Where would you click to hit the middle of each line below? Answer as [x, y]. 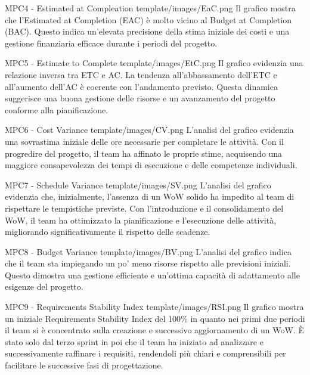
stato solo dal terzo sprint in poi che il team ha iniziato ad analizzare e [134, 341]
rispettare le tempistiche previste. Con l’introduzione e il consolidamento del [144, 208]
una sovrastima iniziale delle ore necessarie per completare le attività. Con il [144, 141]
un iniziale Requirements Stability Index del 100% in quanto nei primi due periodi [155, 318]
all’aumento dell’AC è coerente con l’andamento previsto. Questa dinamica [141, 86]
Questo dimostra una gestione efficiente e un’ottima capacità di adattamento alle [152, 275]
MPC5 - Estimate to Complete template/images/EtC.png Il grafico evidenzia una [154, 63]
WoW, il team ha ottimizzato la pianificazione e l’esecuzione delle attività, [141, 220]
